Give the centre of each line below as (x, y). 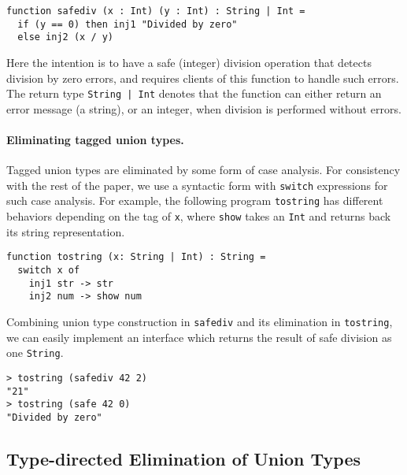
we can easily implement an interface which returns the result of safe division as (199, 337)
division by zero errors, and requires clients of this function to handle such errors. (203, 78)
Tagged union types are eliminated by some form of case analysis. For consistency (203, 170)
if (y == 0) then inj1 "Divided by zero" (128, 24)
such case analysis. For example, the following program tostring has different (195, 200)
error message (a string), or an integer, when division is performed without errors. (204, 108)
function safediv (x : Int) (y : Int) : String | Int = (156, 11)
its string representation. (66, 231)
